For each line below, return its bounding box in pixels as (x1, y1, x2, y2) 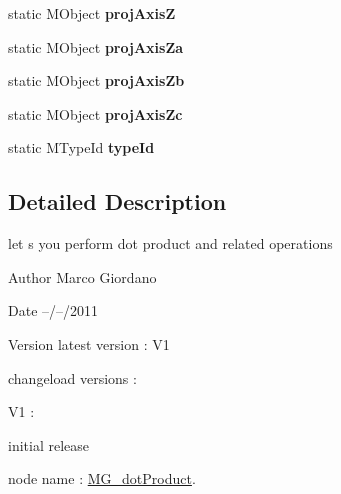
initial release (8, 434, 90, 455)
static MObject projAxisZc (8, 103, 183, 124)
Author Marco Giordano (8, 266, 157, 287)
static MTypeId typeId (8, 137, 155, 158)
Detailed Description (8, 186, 227, 217)
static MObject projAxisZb (8, 70, 185, 91)
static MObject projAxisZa (8, 36, 184, 57)
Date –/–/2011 (8, 300, 99, 321)
